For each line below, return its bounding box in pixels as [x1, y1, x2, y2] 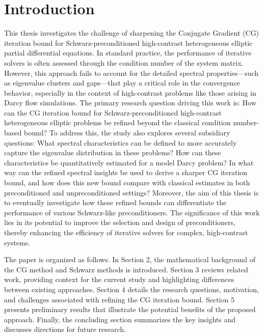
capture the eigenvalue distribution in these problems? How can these [4, 147, 221, 158]
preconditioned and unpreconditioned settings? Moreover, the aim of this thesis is [4, 187, 259, 198]
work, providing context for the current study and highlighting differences [4, 274, 234, 285]
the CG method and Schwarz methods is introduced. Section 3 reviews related [4, 264, 248, 274]
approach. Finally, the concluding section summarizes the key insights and [4, 314, 236, 324]
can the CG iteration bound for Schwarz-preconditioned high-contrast [4, 107, 222, 118]
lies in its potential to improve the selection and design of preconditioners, [4, 217, 235, 228]
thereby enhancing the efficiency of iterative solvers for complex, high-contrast [4, 227, 248, 237]
